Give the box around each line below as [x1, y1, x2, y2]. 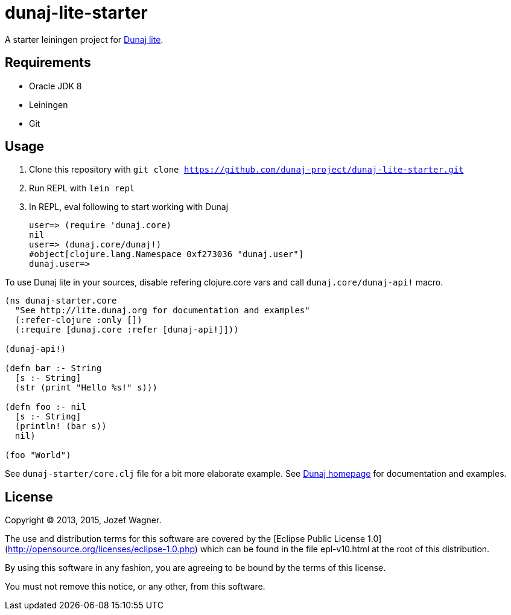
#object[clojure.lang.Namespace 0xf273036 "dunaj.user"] [29, 249, 304, 260]
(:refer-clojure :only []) [14, 315, 142, 325]
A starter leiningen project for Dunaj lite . [5, 34, 163, 45]
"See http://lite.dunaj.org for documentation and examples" [14, 305, 310, 316]
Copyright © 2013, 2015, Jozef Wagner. [5, 515, 162, 526]
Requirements [5, 55, 91, 71]
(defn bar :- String [5, 363, 102, 374]
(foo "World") [5, 450, 71, 460]
